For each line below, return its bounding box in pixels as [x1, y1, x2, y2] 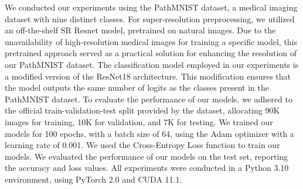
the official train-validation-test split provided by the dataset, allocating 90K [5, 104, 280, 116]
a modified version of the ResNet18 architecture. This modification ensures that [5, 70, 291, 82]
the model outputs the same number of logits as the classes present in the [5, 81, 269, 94]
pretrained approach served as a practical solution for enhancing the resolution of [5, 47, 297, 59]
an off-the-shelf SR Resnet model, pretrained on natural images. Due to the [5, 24, 276, 36]
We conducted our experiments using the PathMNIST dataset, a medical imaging [5, 1, 298, 13]
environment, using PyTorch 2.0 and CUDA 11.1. [5, 173, 182, 185]
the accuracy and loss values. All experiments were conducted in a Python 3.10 [5, 161, 289, 174]
